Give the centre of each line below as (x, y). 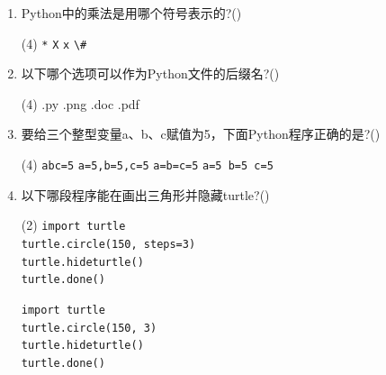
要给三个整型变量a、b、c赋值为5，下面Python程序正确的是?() (201, 134)
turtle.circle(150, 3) (89, 328)
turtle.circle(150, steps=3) (108, 244)
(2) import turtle (73, 225)
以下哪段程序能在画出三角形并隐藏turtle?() (145, 194)
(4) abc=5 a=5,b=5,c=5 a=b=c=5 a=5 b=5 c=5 (147, 165)
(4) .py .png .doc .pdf (80, 103)
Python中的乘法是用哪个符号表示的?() (131, 13)
